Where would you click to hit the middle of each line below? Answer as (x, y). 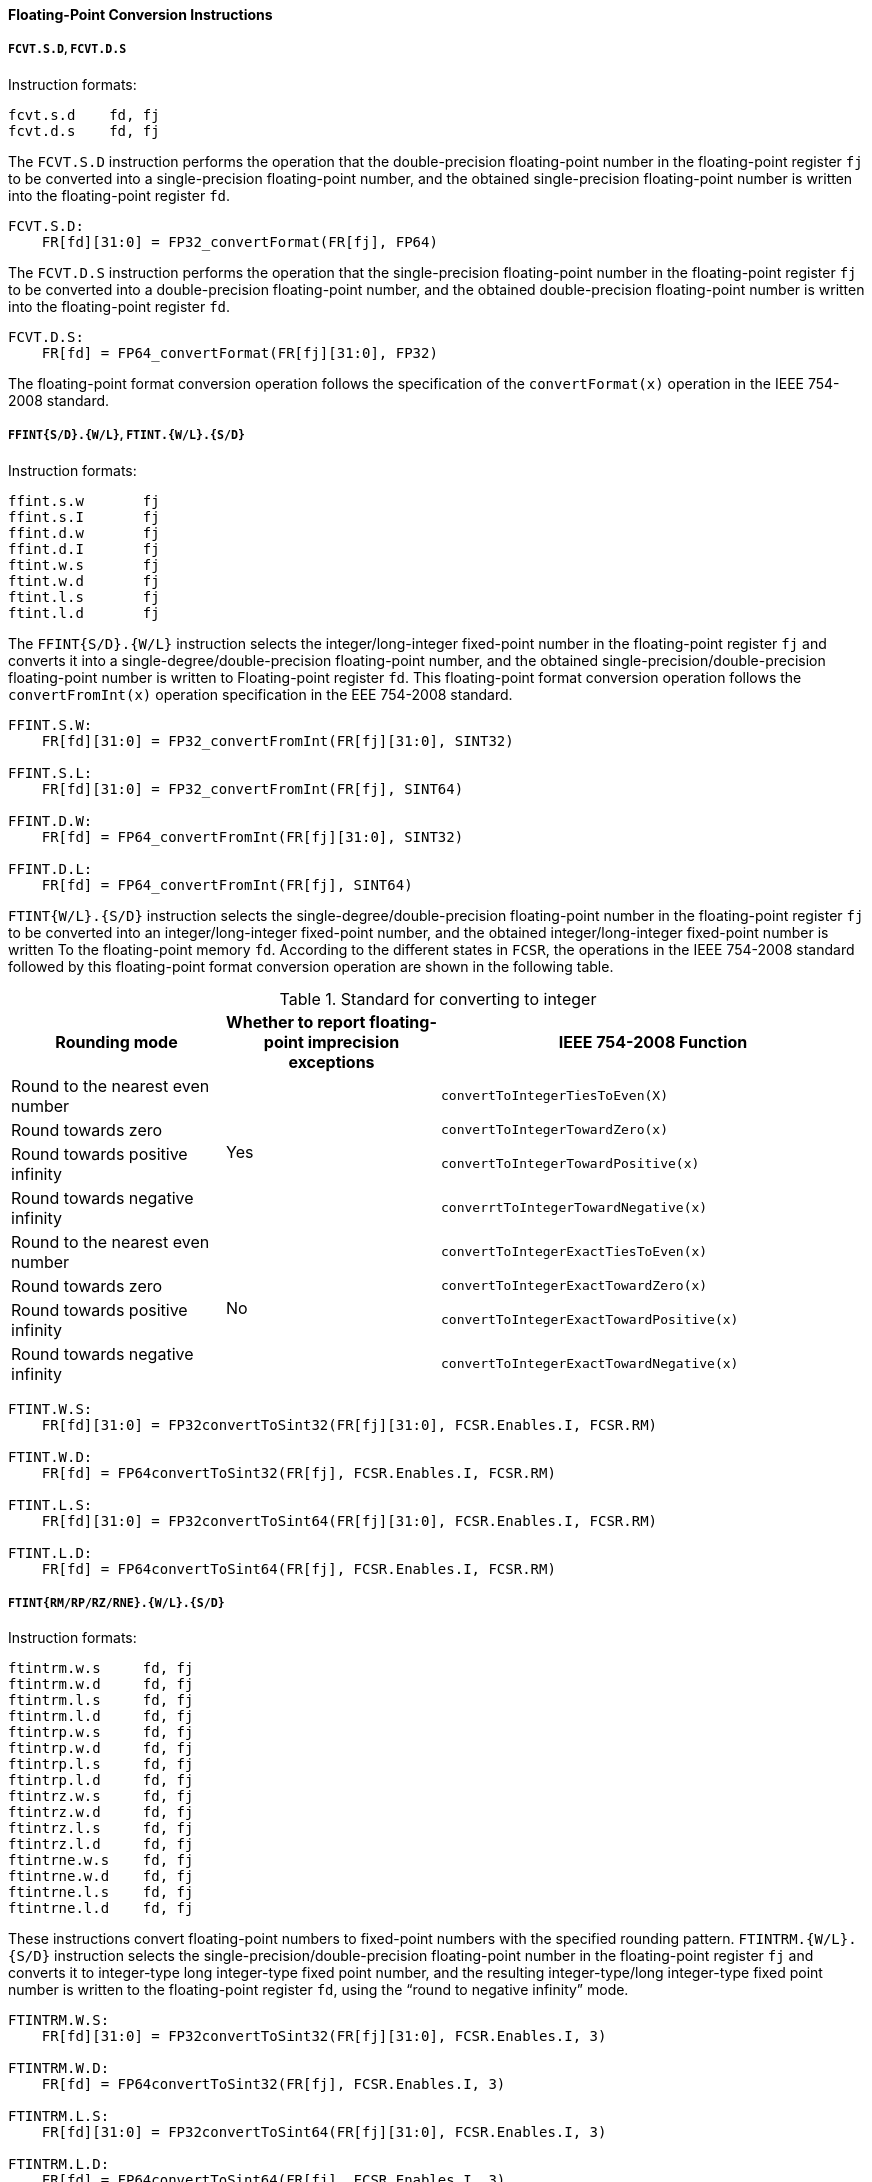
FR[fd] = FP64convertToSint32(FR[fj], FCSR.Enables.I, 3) (273, 2084)
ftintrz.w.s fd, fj (101, 1796)
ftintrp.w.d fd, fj (101, 1748)
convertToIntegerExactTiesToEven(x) (574, 1252)
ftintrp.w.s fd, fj (101, 1732)
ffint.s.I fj (84, 516)
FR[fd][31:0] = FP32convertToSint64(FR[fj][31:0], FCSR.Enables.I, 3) (324, 2132)
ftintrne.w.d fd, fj (101, 1876)
